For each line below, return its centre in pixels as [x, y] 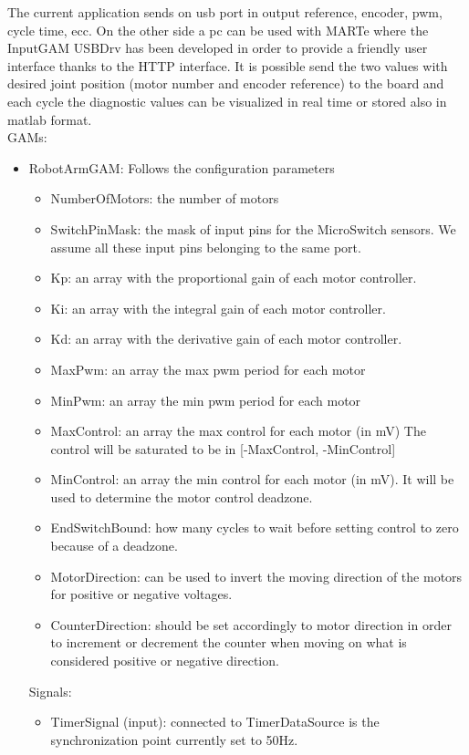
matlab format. [50, 119]
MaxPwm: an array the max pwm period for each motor [208, 369]
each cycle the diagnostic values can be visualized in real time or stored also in [227, 101]
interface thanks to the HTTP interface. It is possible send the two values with [228, 65]
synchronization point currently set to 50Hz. [174, 739]
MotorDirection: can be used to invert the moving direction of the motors [256, 576]
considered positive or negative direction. [165, 661]
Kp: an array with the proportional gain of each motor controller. [234, 278]
